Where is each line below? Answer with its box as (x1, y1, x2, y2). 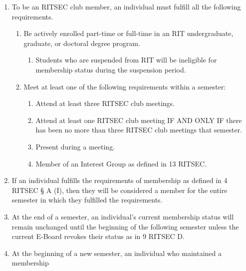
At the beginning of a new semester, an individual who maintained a (11, 247, 222, 258)
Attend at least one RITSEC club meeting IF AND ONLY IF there (35, 114, 242, 125)
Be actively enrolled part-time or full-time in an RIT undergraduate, (23, 28, 234, 38)
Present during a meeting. (35, 141, 115, 151)
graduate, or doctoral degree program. (23, 37, 140, 48)
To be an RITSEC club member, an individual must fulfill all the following (11, 1, 241, 11)
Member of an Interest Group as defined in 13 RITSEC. (35, 158, 207, 168)
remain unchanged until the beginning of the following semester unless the (11, 221, 239, 231)
